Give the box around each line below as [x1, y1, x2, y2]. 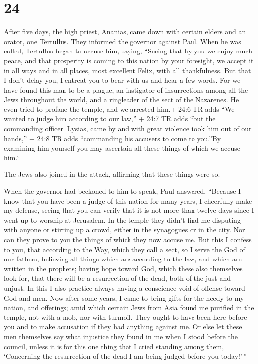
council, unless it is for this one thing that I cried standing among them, [4, 341, 224, 351]
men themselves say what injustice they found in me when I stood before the [4, 331, 238, 341]
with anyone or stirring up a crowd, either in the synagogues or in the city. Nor [4, 224, 245, 235]
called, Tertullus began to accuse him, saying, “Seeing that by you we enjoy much [4, 46, 252, 56]
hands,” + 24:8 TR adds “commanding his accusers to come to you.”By [4, 133, 221, 143]
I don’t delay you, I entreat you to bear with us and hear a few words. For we [4, 75, 241, 85]
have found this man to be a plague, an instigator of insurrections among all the [4, 84, 248, 95]
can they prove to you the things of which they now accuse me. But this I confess [4, 234, 252, 244]
